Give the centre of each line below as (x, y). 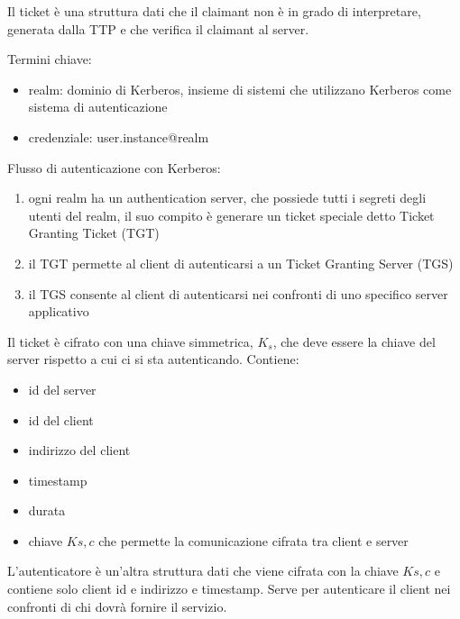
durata (47, 510)
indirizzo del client (79, 450)
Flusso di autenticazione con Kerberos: (114, 167)
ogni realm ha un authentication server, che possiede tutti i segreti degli (227, 198)
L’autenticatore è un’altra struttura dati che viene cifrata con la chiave (203, 571)
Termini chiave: (50, 59)
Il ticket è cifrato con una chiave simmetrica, (130, 341)
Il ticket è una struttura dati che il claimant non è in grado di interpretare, (214, 11)
